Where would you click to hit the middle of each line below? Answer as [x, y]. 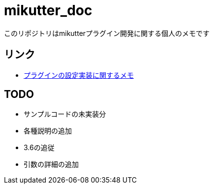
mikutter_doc [48, 10]
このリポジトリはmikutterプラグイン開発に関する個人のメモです [107, 33]
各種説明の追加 [48, 131]
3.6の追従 [39, 148]
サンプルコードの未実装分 [65, 114]
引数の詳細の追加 [51, 164]
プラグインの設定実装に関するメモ [79, 75]
